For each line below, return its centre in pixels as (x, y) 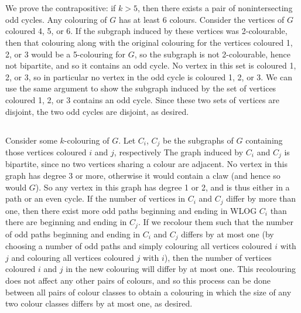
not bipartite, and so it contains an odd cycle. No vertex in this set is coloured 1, (151, 65)
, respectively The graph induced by (179, 152)
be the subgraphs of (198, 140)
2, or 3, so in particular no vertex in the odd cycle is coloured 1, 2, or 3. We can (149, 76)
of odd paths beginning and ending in (73, 234)
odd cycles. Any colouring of (56, 19)
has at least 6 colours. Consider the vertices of (201, 19)
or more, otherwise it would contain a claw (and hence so (178, 176)
